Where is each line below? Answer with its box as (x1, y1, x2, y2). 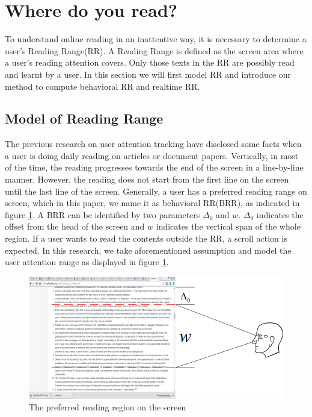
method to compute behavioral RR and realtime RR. (5, 80, 200, 92)
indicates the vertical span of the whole (156, 220, 301, 233)
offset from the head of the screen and (5, 220, 145, 233)
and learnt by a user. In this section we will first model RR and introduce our (5, 67, 292, 80)
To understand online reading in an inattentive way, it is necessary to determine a (5, 33, 307, 45)
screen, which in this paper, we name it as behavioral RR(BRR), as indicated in (5, 196, 300, 209)
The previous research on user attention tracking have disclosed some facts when (5, 137, 302, 150)
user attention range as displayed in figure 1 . (5, 256, 169, 268)
